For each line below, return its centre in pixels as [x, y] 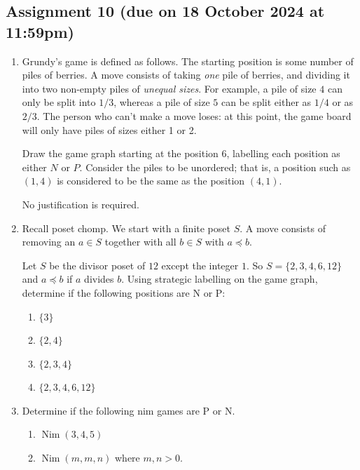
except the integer [200, 265]
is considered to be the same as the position [151, 181]
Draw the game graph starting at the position [120, 153]
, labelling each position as [283, 153]
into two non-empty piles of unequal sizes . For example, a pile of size [169, 88]
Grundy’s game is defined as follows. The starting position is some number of [188, 61]
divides [99, 279]
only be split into [59, 102]
